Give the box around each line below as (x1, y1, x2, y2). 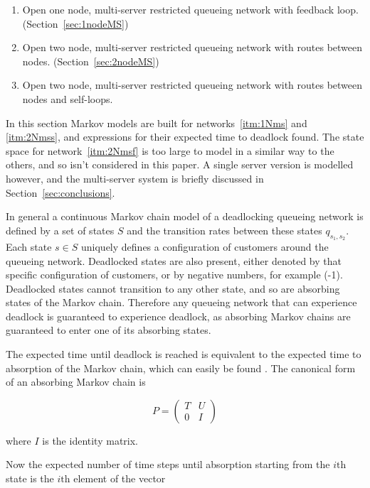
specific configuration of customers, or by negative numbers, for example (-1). (6, 267, 343, 282)
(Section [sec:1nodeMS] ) (22, 16, 129, 31)
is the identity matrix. (42, 433, 138, 448)
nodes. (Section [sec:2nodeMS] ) (22, 53, 159, 68)
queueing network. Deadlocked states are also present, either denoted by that (6, 253, 342, 268)
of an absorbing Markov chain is (6, 374, 146, 389)
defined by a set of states (6, 222, 115, 237)
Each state (6, 239, 52, 254)
